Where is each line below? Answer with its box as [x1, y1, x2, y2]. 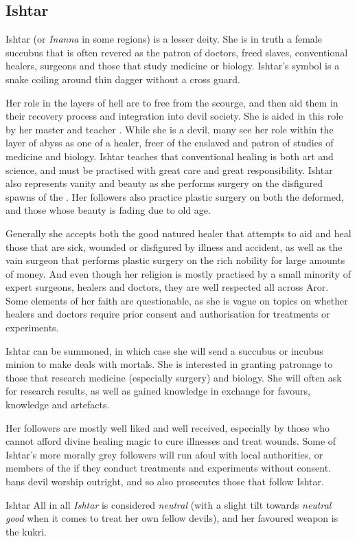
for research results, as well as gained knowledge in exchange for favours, [5, 384, 310, 398]
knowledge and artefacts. [5, 397, 110, 412]
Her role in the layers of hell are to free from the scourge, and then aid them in [5, 95, 338, 109]
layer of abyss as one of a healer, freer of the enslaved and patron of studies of [5, 135, 334, 150]
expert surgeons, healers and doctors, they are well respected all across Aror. [5, 280, 329, 294]
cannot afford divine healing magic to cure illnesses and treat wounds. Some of [5, 434, 336, 448]
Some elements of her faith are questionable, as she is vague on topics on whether [5, 293, 348, 307]
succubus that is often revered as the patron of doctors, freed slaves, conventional [5, 45, 348, 59]
